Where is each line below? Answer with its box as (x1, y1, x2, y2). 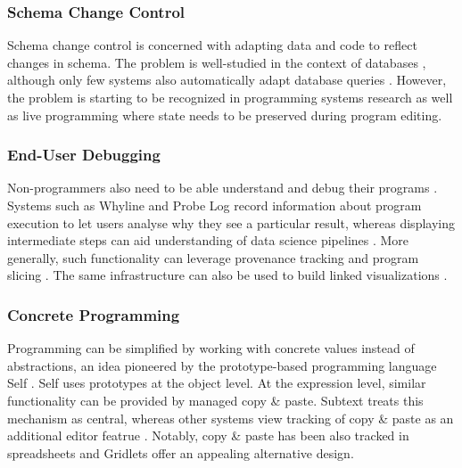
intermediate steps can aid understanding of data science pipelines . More (7, 231, 409, 250)
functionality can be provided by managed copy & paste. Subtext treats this (7, 390, 424, 409)
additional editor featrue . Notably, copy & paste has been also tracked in (7, 426, 409, 445)
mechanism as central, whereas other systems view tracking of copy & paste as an (7, 408, 454, 427)
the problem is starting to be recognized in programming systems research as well (7, 88, 453, 106)
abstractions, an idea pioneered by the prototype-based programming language (7, 356, 437, 374)
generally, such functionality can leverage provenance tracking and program (7, 248, 419, 267)
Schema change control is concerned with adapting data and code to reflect (7, 36, 417, 54)
